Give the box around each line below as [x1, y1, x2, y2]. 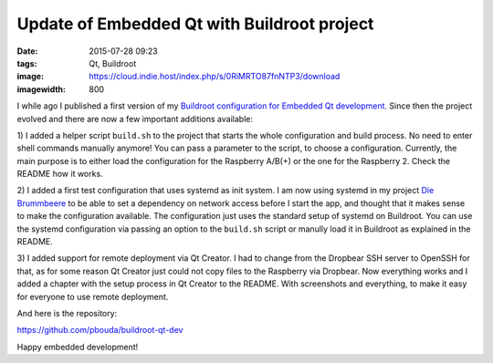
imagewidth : [16, 83, 66, 95]
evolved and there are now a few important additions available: [16, 113, 253, 124]
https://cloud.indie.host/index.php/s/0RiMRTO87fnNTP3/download [89, 71, 341, 82]
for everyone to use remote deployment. [16, 291, 169, 302]
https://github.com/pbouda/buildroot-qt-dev [16, 325, 184, 336]
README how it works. [16, 169, 104, 180]
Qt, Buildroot [89, 57, 137, 68]
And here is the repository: [16, 307, 118, 318]
